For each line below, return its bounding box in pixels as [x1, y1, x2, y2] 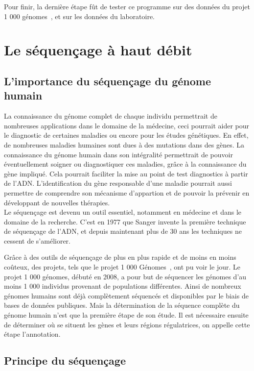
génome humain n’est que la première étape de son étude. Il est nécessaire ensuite [4, 310, 249, 320]
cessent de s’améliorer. [4, 235, 70, 246]
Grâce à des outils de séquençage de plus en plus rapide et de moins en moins [4, 252, 236, 262]
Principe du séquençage [4, 353, 126, 368]
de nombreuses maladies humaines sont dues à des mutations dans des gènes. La [4, 139, 245, 149]
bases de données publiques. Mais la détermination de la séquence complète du [4, 300, 240, 310]
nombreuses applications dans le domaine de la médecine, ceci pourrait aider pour [4, 120, 250, 130]
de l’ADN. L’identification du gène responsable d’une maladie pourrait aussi [4, 178, 232, 188]
